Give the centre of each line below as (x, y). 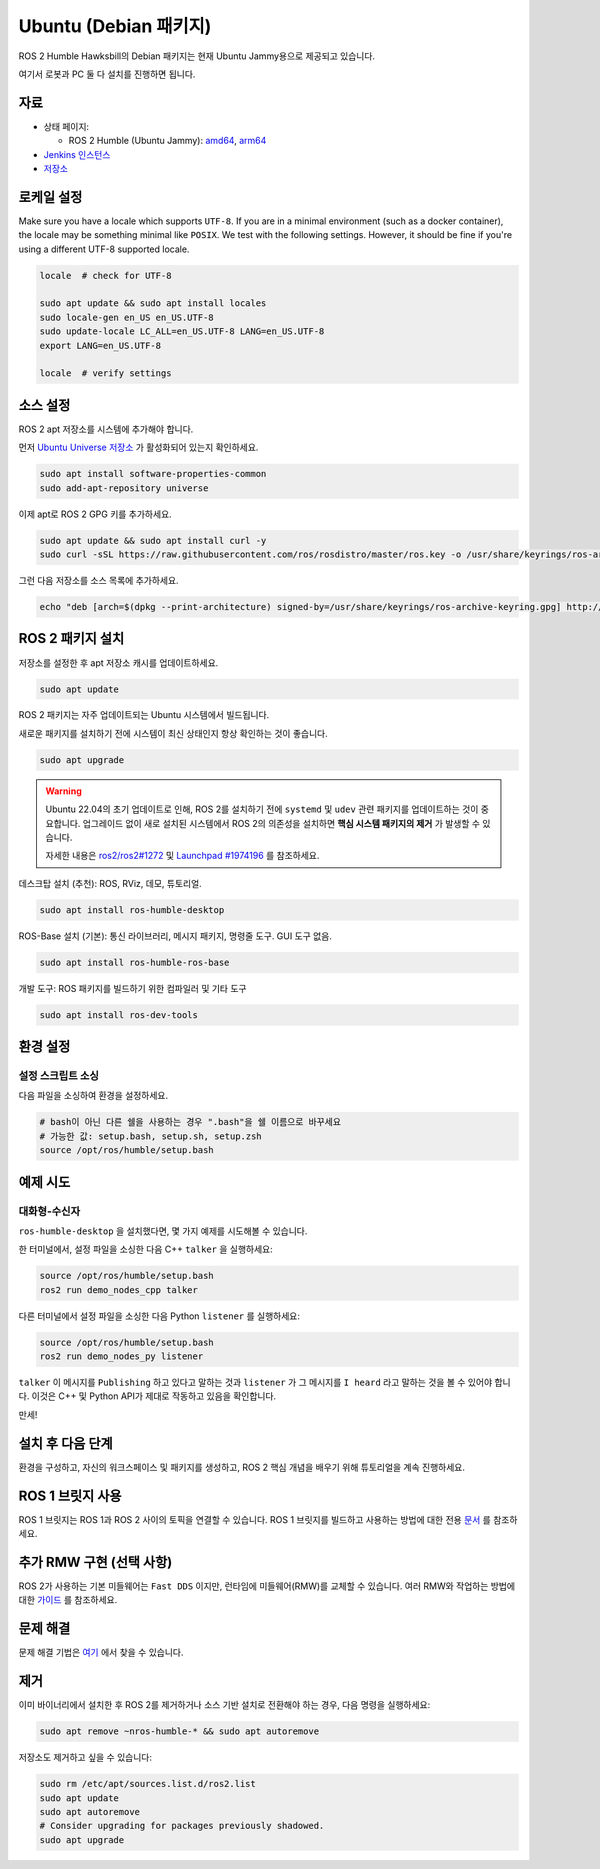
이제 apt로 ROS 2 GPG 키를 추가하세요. (95, 514)
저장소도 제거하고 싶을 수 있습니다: (85, 1757)
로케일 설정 (50, 196)
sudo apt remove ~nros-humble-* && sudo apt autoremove (179, 1731)
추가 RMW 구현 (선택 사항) (95, 1561)
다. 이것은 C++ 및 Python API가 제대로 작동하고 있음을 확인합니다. (147, 1396)
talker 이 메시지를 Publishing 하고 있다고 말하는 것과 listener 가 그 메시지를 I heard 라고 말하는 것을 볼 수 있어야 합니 (264, 1382)
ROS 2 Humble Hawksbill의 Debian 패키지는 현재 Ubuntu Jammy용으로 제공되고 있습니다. (196, 56)
